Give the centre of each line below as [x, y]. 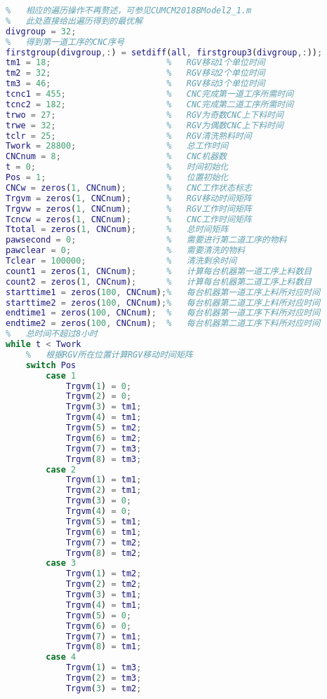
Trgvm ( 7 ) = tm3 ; [104, 448]
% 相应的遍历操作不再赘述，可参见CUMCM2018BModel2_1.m [129, 11]
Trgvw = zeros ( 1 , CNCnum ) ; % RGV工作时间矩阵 [129, 209]
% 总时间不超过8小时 [52, 334]
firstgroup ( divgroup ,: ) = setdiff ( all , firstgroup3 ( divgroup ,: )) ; [164, 52]
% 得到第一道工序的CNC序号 [65, 42]
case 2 [61, 469]
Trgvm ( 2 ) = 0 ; [99, 396]
